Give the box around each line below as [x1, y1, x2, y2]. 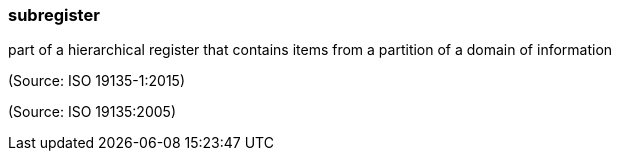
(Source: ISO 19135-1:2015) [8, 72, 185, 90]
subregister [8, 5, 100, 25]
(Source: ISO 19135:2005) [8, 103, 176, 121]
